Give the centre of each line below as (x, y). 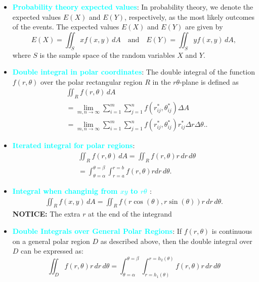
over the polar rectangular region (91, 81)
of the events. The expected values (66, 27)
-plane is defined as (209, 81)
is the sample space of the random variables (107, 55)
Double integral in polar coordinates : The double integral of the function (134, 72)
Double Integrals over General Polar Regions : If (97, 231)
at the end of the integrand (130, 214)
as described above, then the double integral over (176, 241)
